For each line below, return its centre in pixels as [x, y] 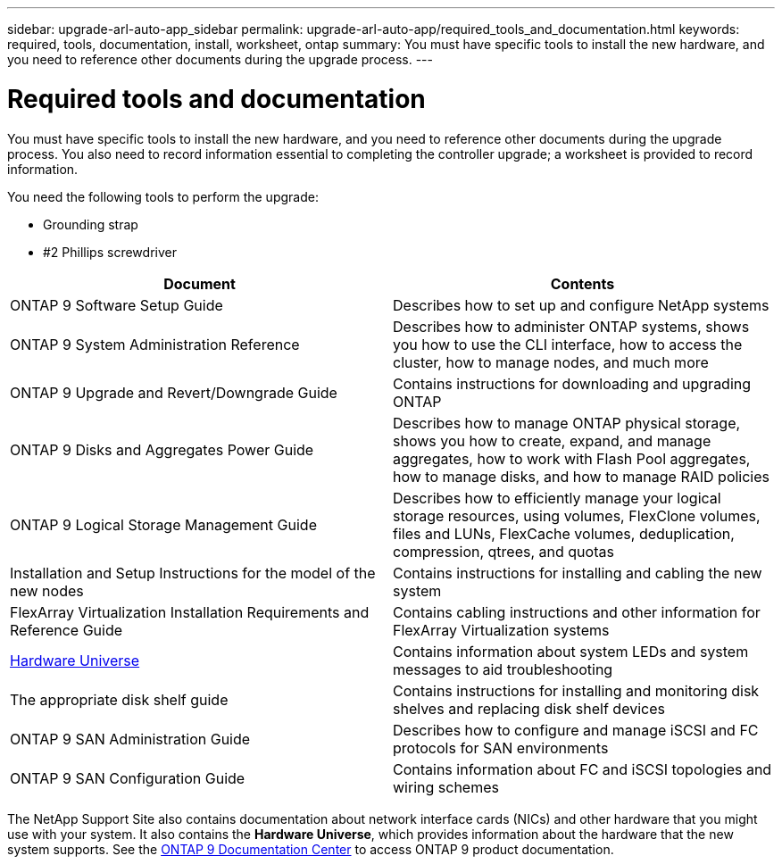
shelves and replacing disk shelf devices [529, 708]
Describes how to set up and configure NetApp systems [581, 305]
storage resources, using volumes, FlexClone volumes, [577, 515]
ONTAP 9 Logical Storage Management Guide [163, 524]
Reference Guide [67, 630]
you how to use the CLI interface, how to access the [568, 344]
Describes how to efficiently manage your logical [557, 498]
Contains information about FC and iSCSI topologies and [582, 769]
